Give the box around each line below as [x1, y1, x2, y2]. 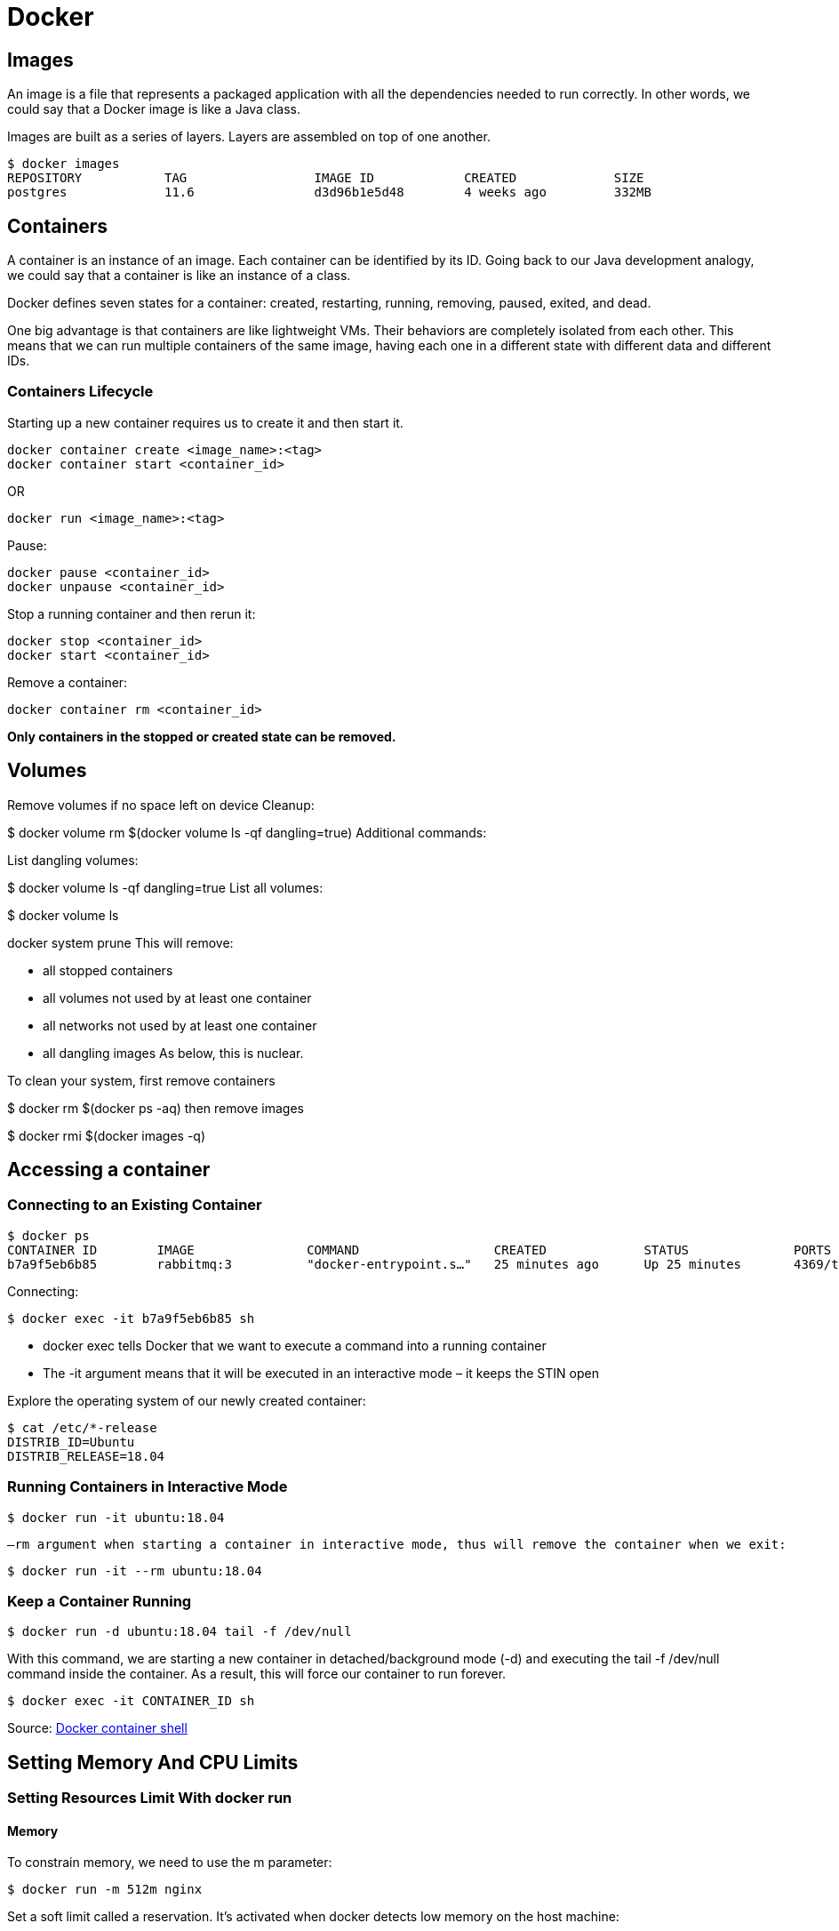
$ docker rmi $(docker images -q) [7, 1127, 206, 1143]
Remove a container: [7, 674, 128, 690]
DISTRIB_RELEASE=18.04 [7, 1448, 165, 1463]
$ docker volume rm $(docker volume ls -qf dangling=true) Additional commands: [7, 824, 487, 840]
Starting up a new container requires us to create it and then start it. [7, 414, 404, 430]
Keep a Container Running [7, 1591, 192, 1610]
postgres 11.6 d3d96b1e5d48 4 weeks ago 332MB [7, 185, 651, 200]
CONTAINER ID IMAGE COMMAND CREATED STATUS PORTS [7, 1242, 832, 1257]
